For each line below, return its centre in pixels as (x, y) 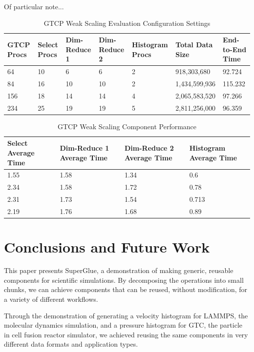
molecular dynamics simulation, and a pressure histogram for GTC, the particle (123, 325)
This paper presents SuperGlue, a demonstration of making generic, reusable (119, 270)
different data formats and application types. (71, 344)
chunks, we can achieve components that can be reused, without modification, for (126, 289)
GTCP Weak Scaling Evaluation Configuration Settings (127, 23)
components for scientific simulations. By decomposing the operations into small (124, 280)
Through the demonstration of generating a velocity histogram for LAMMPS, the (126, 315)
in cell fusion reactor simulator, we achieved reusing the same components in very (126, 334)
